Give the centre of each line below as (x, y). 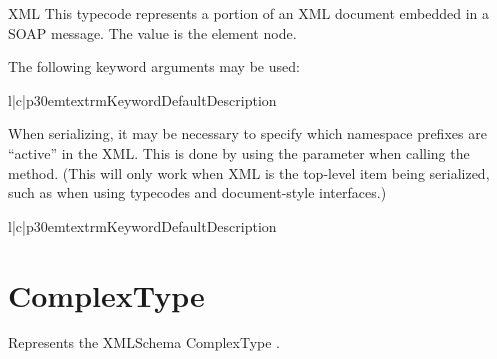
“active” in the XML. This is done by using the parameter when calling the (239, 152)
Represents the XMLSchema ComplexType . (144, 342)
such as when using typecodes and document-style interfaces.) (197, 192)
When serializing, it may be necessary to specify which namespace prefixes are (247, 133)
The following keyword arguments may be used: (154, 66)
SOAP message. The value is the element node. (152, 32)
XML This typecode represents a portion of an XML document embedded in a (249, 13)
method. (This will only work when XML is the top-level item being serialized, (249, 172)
